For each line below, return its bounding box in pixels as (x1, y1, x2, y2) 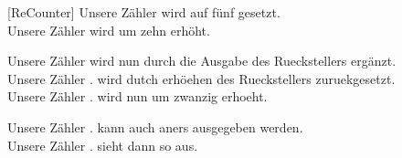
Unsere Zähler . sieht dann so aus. (7, 135, 198, 154)
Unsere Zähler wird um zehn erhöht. (7, 20, 210, 39)
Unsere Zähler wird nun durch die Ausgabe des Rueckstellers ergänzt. (7, 51, 397, 70)
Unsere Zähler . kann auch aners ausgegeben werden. (7, 117, 303, 136)
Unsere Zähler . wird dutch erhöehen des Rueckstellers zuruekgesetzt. (7, 68, 396, 88)
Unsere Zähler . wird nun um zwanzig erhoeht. (7, 87, 268, 106)
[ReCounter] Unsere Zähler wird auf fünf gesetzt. (7, 3, 280, 21)
